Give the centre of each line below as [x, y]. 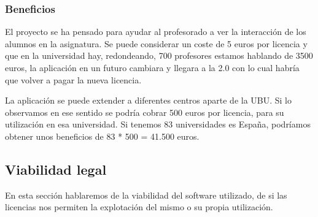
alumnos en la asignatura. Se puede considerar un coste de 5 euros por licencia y [156, 43]
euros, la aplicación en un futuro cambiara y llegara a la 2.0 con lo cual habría [152, 67]
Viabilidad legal [56, 169]
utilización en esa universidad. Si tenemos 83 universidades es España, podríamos [158, 124]
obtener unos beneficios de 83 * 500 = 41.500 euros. [102, 136]
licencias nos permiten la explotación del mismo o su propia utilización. [139, 207]
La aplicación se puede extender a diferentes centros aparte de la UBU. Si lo [149, 100]
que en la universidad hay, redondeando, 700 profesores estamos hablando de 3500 [159, 55]
